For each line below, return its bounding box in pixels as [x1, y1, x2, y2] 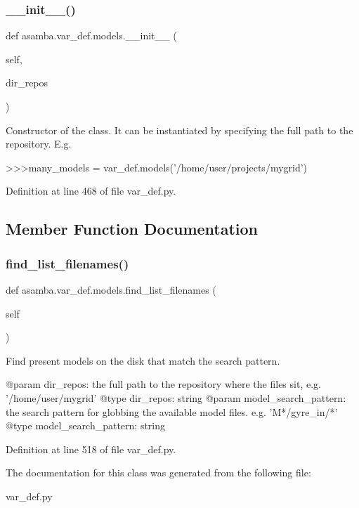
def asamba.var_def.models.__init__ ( [6, 28, 177, 43]
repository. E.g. [6, 136, 72, 151]
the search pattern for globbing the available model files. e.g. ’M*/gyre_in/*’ [6, 404, 338, 419]
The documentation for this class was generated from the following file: [6, 465, 311, 480]
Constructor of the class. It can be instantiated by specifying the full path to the [6, 122, 353, 137]
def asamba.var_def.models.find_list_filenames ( [6, 282, 216, 297]
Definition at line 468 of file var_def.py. [6, 183, 176, 198]
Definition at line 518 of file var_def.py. [6, 441, 176, 456]
